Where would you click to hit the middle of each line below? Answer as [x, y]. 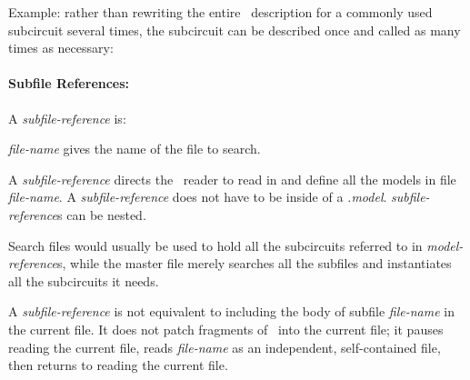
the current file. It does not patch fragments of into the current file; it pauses [226, 329]
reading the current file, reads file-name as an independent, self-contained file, [225, 347]
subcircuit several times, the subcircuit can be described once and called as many [235, 30]
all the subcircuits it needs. [84, 280]
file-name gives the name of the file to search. [135, 149]
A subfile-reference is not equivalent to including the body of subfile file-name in [232, 311]
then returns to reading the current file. [118, 365]
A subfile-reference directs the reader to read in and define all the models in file [232, 179]
